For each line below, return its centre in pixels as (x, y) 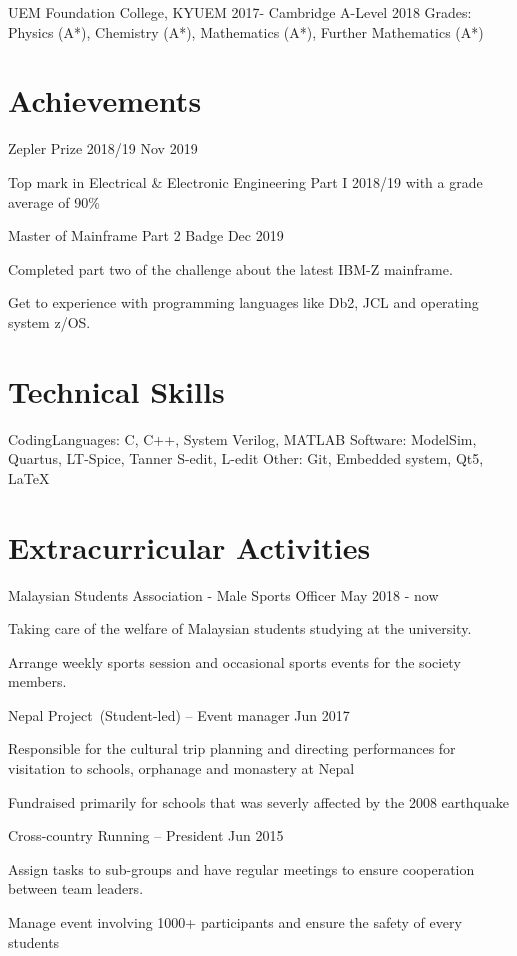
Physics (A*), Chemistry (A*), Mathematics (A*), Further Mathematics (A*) (246, 31)
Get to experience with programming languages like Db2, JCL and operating (243, 302)
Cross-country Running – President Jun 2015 (146, 835)
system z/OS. (49, 321)
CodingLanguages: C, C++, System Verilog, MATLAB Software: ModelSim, (242, 438)
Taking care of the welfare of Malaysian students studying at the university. (240, 628)
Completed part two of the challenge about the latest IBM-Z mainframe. (230, 268)
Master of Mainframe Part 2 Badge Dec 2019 (146, 235)
